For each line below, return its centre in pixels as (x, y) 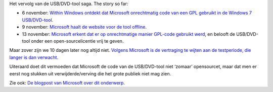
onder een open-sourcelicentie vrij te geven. (77, 41)
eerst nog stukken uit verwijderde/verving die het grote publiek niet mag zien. (90, 73)
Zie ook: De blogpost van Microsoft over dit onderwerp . (67, 82)
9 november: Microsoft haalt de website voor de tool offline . (84, 27)
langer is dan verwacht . (34, 57)
